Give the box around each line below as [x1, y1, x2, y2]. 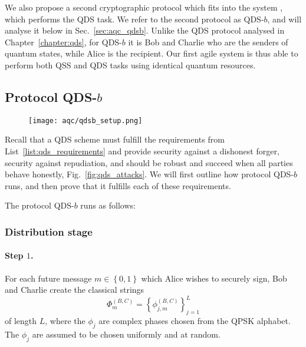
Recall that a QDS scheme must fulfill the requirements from [5, 133, 225, 146]
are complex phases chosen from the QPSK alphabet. [98, 315, 291, 327]
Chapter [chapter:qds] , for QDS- [5, 35, 122, 48]
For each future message [5, 272, 92, 284]
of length [5, 315, 37, 327]
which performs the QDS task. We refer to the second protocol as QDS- [5, 12, 264, 25]
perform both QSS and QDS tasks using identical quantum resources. [5, 58, 256, 71]
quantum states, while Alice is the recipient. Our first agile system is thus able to [5, 47, 298, 60]
